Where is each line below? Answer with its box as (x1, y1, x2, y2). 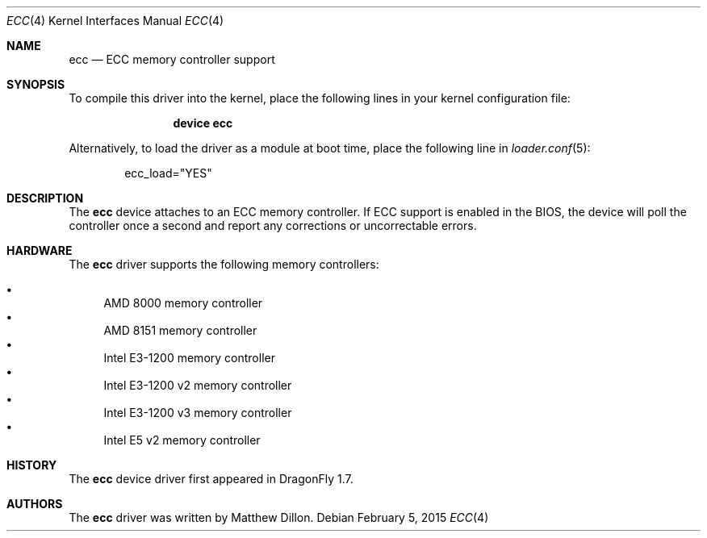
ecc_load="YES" (124, 166, 212, 180)
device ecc (173, 116, 233, 130)
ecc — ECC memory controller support (69, 52, 275, 66)
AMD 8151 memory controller (103, 323, 257, 337)
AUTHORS (6, 497, 63, 511)
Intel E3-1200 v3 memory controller (103, 406, 292, 419)
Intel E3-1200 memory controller (103, 351, 275, 365)
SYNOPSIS (6, 77, 65, 91)
